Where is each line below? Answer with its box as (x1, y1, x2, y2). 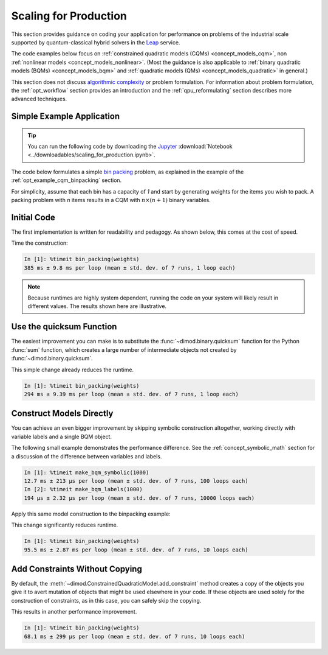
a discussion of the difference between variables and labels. (11, 452, 162, 460)
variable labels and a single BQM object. (11, 433, 112, 440)
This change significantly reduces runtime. (11, 521, 118, 529)
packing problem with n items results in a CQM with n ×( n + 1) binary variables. (11, 197, 211, 204)
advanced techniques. (11, 95, 67, 103)
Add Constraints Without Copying (11, 564, 142, 574)
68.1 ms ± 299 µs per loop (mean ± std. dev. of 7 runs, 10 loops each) (24, 633, 245, 640)
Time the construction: (11, 239, 68, 247)
